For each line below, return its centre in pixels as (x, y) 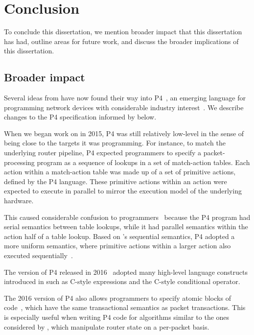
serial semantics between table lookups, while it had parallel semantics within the (126, 227)
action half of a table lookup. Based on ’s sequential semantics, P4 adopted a (119, 236)
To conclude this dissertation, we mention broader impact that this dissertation (123, 32)
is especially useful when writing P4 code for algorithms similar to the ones (117, 317)
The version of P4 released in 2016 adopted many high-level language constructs (126, 272)
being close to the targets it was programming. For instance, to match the (115, 143)
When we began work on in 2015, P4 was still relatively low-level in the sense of (124, 133)
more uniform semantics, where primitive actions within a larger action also (117, 246)
